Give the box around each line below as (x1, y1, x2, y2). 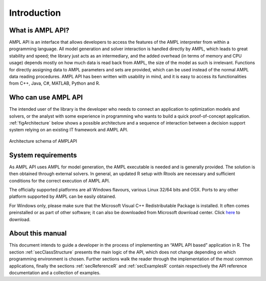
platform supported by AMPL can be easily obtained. (9, 193, 116, 199)
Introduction (9, 7, 61, 18)
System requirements (9, 151, 77, 159)
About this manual (9, 229, 67, 238)
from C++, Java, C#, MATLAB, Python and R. (9, 80, 100, 86)
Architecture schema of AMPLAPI (9, 138, 77, 144)
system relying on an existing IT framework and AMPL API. (9, 127, 128, 133)
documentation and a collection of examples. (9, 270, 101, 276)
